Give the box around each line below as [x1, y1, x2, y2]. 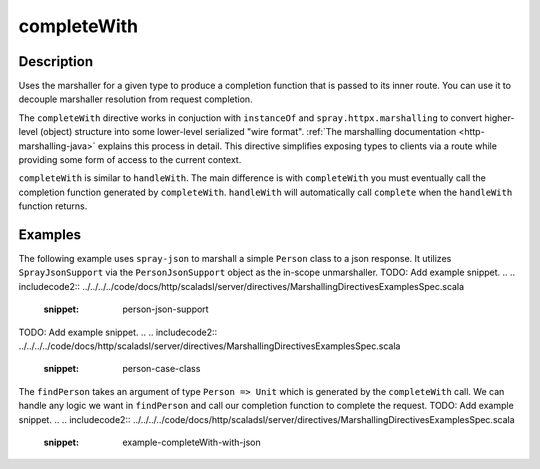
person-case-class [122, 363, 201, 375]
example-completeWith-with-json [122, 436, 261, 448]
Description [18, 53, 94, 70]
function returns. [18, 200, 88, 212]
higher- [484, 111, 515, 124]
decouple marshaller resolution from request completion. [18, 93, 254, 105]
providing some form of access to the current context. [18, 154, 242, 166]
